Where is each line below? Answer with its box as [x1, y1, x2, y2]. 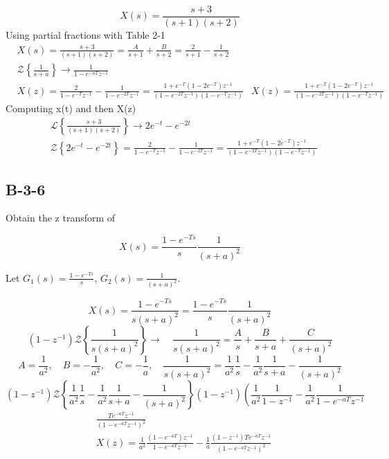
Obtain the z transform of [6, 210, 116, 225]
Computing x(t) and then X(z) [6, 101, 136, 115]
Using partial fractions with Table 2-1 [6, 28, 165, 42]
